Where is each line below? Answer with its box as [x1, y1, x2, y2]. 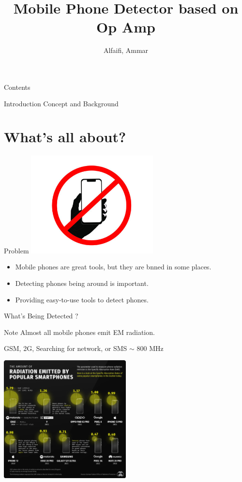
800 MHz [136, 343, 164, 353]
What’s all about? [4, 127, 126, 147]
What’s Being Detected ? [4, 311, 78, 321]
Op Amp [96, 17, 155, 37]
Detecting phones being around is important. [15, 278, 149, 288]
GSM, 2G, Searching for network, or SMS [4, 343, 127, 353]
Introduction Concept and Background [4, 98, 119, 108]
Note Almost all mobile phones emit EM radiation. [4, 327, 155, 337]
